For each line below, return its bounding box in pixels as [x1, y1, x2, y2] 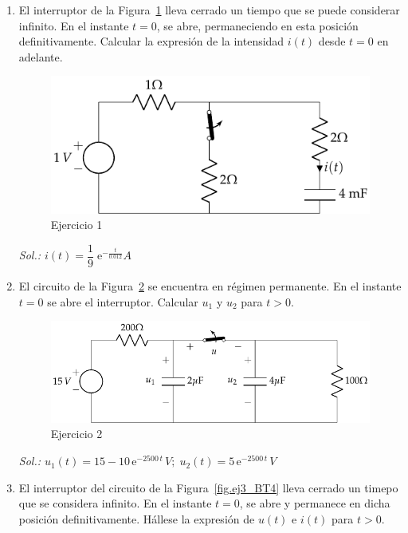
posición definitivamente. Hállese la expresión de [18, 510, 255, 527]
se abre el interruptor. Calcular [47, 293, 198, 310]
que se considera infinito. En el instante [18, 495, 212, 511]
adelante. [18, 48, 63, 65]
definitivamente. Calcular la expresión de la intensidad [18, 33, 284, 49]
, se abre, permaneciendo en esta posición [156, 17, 359, 34]
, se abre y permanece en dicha [239, 495, 390, 511]
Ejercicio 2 [50, 425, 103, 442]
